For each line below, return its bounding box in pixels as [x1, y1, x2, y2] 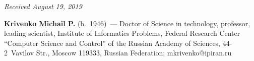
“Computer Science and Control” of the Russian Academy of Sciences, [4, 37, 221, 48]
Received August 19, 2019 [4, 1, 82, 11]
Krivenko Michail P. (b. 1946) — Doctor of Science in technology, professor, [4, 18, 250, 28]
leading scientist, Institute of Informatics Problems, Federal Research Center [4, 28, 240, 38]
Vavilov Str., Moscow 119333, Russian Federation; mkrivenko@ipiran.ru [11, 47, 232, 58]
